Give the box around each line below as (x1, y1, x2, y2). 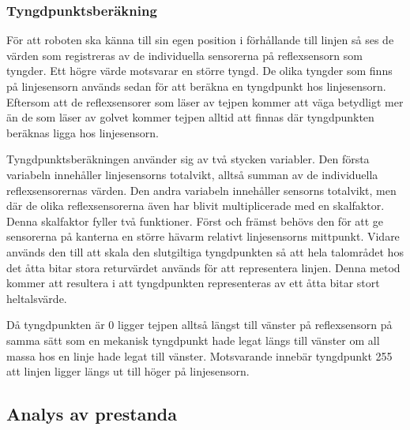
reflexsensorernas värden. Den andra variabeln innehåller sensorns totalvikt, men (6, 181, 397, 198)
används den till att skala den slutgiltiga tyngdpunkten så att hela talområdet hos (6, 243, 404, 260)
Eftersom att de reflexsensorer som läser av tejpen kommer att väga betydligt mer (6, 93, 404, 110)
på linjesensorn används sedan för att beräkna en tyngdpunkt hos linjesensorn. (6, 78, 386, 94)
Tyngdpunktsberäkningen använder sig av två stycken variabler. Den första (6, 151, 370, 167)
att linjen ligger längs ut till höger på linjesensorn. (6, 363, 250, 380)
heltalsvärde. (6, 290, 67, 306)
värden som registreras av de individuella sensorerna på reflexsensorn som (6, 47, 363, 63)
